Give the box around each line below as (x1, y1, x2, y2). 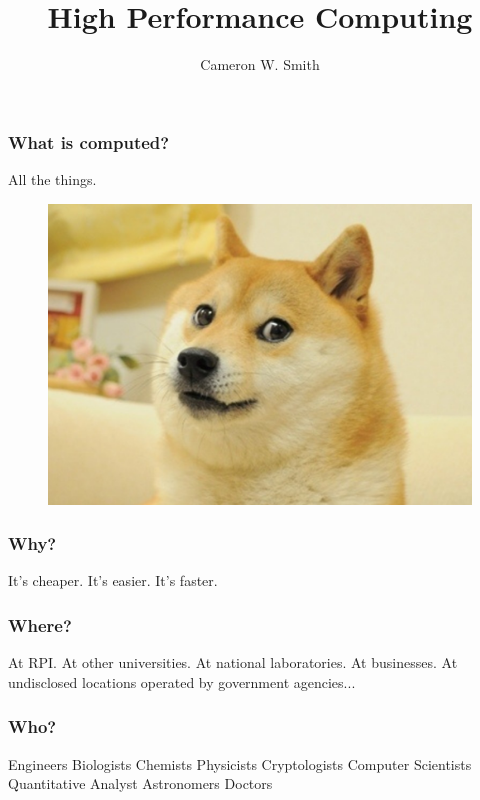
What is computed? (8, 129, 170, 154)
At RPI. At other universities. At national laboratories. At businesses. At (8, 652, 458, 673)
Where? (8, 612, 72, 637)
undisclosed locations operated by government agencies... (8, 671, 356, 692)
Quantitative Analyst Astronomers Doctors (8, 773, 273, 794)
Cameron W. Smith (200, 54, 320, 75)
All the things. (8, 169, 97, 190)
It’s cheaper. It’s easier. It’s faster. (8, 570, 218, 591)
